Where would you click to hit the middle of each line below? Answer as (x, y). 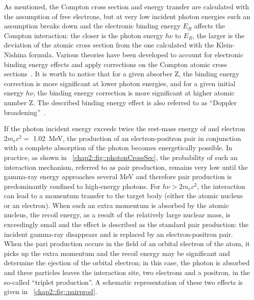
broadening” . (25, 112)
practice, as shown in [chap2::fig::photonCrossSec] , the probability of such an (121, 157)
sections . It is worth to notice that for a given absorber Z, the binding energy (122, 74)
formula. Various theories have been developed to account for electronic (136, 54)
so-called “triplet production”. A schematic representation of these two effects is (124, 282)
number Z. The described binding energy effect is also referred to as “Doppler (120, 102)
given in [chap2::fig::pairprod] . (51, 291)
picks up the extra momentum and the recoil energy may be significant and (117, 253)
